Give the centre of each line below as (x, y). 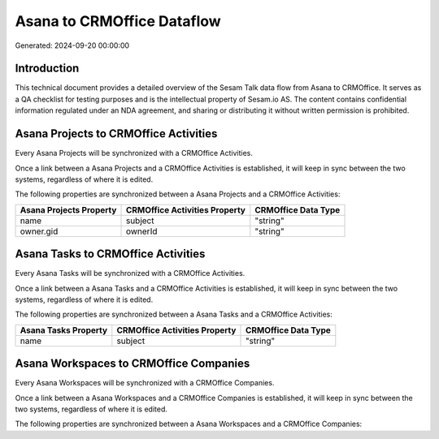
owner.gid (39, 231)
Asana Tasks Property (64, 330)
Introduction (47, 69)
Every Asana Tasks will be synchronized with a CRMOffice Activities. (130, 273)
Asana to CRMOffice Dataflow (118, 21)
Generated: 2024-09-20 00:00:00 (72, 45)
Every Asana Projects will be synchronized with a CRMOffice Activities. (134, 153)
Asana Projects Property (68, 209)
